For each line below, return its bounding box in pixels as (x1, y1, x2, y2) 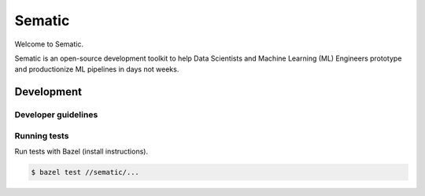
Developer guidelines (14, 109, 98, 120)
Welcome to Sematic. (14, 39, 84, 49)
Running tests (14, 130, 69, 141)
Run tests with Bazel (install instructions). (14, 146, 149, 157)
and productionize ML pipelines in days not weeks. (14, 65, 179, 74)
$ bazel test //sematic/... (31, 168, 139, 177)
